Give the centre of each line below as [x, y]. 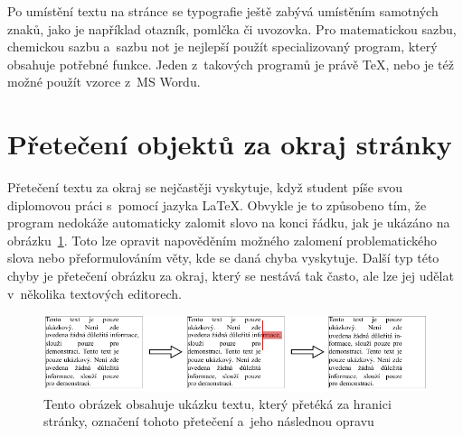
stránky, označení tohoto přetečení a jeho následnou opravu [209, 421]
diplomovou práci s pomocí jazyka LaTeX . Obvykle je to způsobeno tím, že [217, 204]
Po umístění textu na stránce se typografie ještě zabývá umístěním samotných [223, 11]
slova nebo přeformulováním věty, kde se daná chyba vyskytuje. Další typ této [223, 258]
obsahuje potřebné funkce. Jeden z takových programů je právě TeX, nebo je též [231, 64]
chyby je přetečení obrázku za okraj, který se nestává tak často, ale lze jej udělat [231, 276]
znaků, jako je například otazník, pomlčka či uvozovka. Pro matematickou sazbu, [232, 28]
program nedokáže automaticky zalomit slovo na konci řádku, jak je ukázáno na [229, 223]
